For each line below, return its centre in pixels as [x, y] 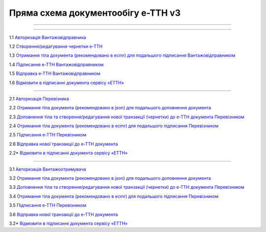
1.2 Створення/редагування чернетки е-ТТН [56, 46]
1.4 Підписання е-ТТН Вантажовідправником [56, 65]
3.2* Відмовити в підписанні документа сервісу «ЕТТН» [68, 223]
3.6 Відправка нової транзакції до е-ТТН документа [64, 214]
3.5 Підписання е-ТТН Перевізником [48, 205]
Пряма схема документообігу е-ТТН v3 [95, 13]
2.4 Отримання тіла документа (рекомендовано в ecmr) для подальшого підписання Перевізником [114, 126]
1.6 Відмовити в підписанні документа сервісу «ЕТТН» [66, 83]
